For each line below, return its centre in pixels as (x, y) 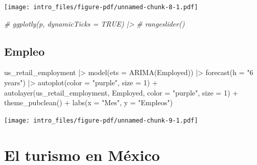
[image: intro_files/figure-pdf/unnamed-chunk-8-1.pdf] (101, 7)
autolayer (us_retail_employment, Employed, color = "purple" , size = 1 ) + (121, 92)
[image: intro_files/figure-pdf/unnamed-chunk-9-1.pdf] (101, 120)
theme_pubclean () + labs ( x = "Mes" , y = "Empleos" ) (88, 102)
